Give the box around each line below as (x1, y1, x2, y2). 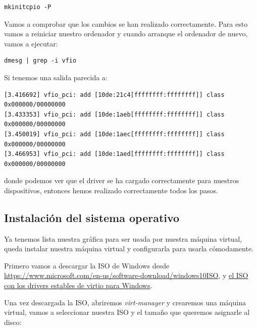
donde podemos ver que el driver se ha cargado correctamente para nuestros (4, 175, 239, 186)
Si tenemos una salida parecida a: (4, 72, 108, 82)
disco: (4, 316, 22, 327)
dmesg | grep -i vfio (4, 57, 77, 65)
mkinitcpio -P (4, 4, 52, 11)
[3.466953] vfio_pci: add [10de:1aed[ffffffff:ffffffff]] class (4, 150, 225, 158)
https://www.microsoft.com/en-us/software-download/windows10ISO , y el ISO (4, 270, 248, 281)
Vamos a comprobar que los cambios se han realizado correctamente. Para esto (4, 18, 248, 29)
